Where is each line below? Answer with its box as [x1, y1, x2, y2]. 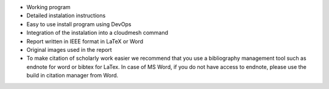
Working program [26, 4, 71, 10]
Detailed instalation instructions [26, 12, 106, 20]
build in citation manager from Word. [26, 72, 119, 79]
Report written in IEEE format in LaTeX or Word [26, 37, 143, 45]
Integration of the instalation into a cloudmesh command [26, 29, 169, 37]
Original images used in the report [26, 46, 112, 53]
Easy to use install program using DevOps [26, 20, 132, 27]
